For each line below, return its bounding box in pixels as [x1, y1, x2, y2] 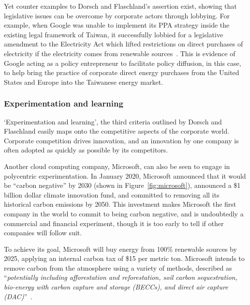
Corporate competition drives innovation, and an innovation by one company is [4, 135, 239, 145]
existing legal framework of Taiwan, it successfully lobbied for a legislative [4, 29, 223, 39]
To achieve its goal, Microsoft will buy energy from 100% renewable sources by [4, 244, 237, 254]
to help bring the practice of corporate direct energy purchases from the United [4, 67, 239, 77]
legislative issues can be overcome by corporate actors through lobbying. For [4, 10, 230, 20]
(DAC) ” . [4, 291, 32, 301]
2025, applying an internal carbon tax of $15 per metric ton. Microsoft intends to [4, 253, 245, 263]
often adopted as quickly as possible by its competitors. [4, 145, 168, 155]
